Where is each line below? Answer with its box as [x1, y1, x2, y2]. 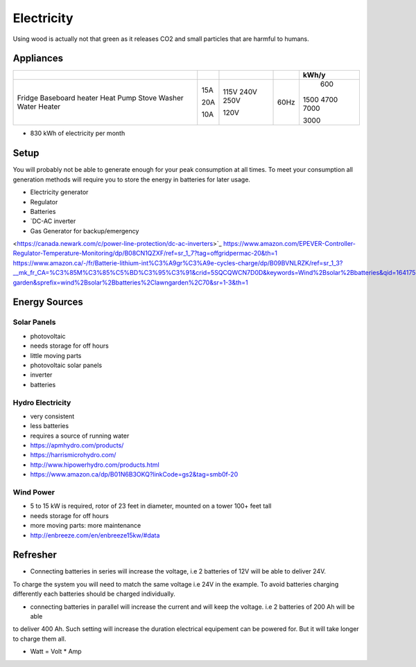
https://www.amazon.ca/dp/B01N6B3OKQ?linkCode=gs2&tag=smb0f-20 [30, 470, 239, 479]
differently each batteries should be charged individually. [12, 589, 176, 598]
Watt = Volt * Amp [30, 648, 83, 656]
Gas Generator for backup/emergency [30, 226, 139, 235]
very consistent [30, 412, 75, 420]
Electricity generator [30, 188, 89, 197]
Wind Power [12, 488, 55, 497]
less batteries [30, 422, 69, 430]
